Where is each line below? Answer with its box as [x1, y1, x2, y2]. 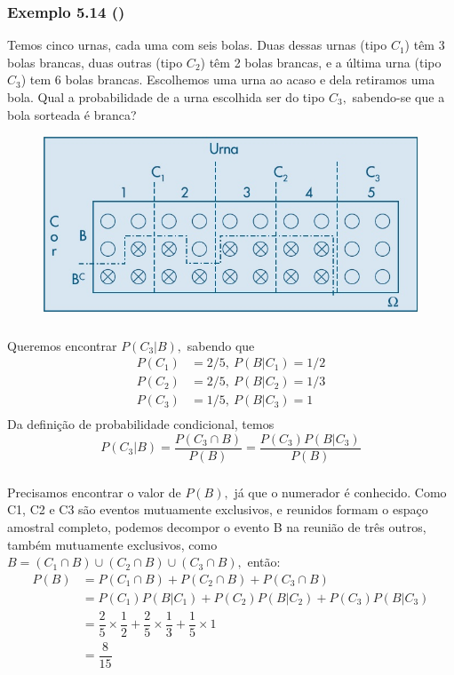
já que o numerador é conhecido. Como [234, 482, 447, 501]
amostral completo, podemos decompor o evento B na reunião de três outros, [7, 518, 426, 536]
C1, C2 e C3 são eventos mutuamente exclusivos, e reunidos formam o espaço [7, 500, 428, 519]
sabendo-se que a [352, 88, 445, 106]
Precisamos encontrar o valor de [7, 482, 181, 501]
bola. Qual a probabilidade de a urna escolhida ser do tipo [7, 88, 325, 106]
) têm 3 [404, 36, 445, 54]
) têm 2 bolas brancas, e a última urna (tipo [200, 52, 442, 71]
